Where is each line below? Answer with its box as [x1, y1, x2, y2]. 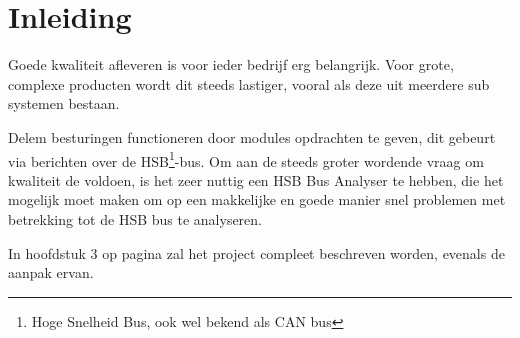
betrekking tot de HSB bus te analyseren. [8, 208, 262, 229]
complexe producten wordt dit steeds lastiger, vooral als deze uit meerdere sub [8, 73, 490, 94]
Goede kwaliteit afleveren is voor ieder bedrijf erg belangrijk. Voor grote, [8, 54, 454, 75]
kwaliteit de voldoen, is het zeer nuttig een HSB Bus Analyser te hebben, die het [8, 169, 504, 190]
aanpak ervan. [8, 262, 94, 283]
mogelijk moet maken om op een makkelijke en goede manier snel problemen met [8, 189, 506, 210]
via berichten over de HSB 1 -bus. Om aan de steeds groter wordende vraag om [8, 147, 484, 171]
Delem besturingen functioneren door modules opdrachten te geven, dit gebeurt [8, 126, 496, 147]
